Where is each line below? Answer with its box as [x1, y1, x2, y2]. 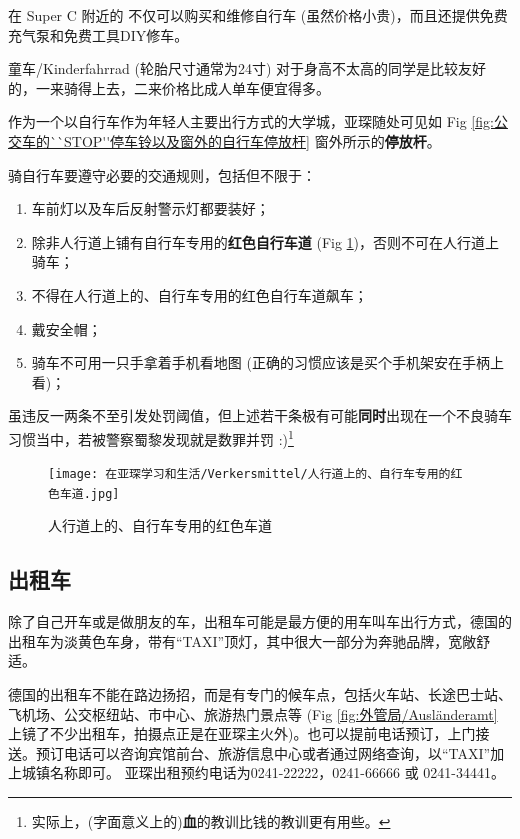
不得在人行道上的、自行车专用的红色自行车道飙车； [31, 284, 368, 305]
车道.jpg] [59, 486, 120, 501]
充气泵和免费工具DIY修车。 [8, 24, 189, 45]
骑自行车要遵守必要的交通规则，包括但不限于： [8, 164, 316, 185]
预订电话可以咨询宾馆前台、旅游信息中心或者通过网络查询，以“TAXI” [35, 742, 491, 763]
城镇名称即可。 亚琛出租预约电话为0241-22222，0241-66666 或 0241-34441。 [21, 762, 505, 783]
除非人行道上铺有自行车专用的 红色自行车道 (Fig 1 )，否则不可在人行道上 [31, 231, 500, 252]
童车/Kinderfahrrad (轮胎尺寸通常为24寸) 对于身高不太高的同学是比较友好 [8, 58, 487, 79]
